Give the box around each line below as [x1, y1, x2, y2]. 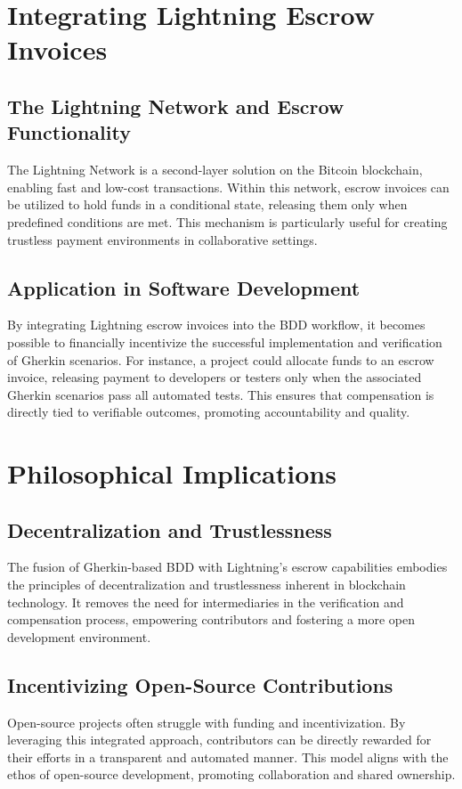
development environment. [7, 627, 151, 646]
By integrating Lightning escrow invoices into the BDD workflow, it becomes [7, 315, 426, 334]
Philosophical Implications [7, 455, 336, 492]
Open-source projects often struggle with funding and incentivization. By [7, 712, 406, 731]
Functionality [7, 118, 131, 146]
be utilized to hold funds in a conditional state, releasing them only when [7, 195, 408, 214]
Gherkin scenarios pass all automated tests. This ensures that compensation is [7, 385, 434, 403]
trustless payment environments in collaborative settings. [7, 230, 318, 248]
